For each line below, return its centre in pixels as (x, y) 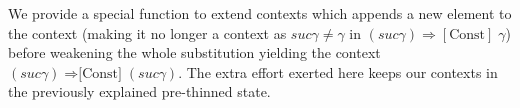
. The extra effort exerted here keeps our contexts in (338, 71)
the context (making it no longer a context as (147, 32)
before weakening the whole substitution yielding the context (194, 52)
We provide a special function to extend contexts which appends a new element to (260, 13)
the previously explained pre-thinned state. (139, 91)
